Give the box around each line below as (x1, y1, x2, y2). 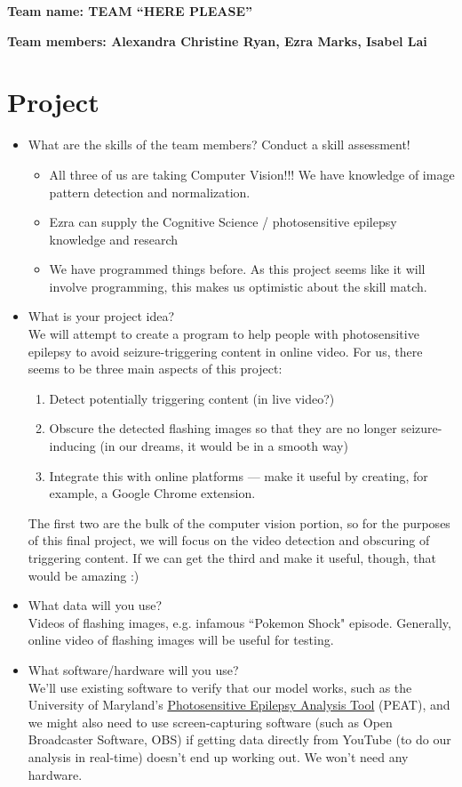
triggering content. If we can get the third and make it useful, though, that (28, 549, 436, 566)
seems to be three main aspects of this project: (28, 359, 283, 378)
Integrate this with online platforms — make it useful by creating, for (49, 466, 428, 485)
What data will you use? (28, 596, 162, 614)
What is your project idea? (28, 307, 175, 325)
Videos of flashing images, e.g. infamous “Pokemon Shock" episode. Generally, (28, 613, 451, 631)
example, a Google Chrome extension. (49, 484, 256, 502)
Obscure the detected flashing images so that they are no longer (49, 419, 397, 438)
